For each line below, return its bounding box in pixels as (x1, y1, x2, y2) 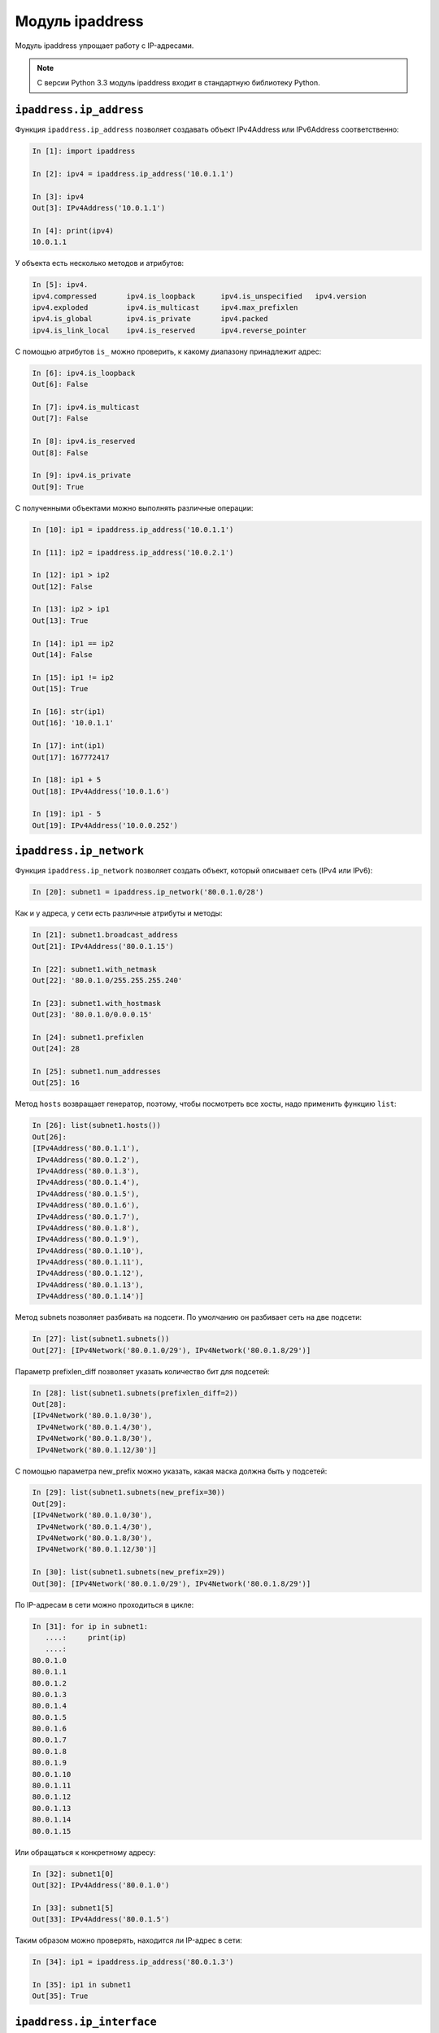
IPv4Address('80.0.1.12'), (37, 1269, 144, 1278)
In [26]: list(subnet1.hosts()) (32, 1121, 162, 1130)
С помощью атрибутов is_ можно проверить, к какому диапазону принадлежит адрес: (15, 346, 322, 356)
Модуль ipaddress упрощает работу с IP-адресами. (15, 41, 194, 50)
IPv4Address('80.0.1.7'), (37, 1212, 140, 1221)
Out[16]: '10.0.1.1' (32, 718, 114, 728)
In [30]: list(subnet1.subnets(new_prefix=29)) (32, 1568, 225, 1577)
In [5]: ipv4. (32, 281, 89, 289)
